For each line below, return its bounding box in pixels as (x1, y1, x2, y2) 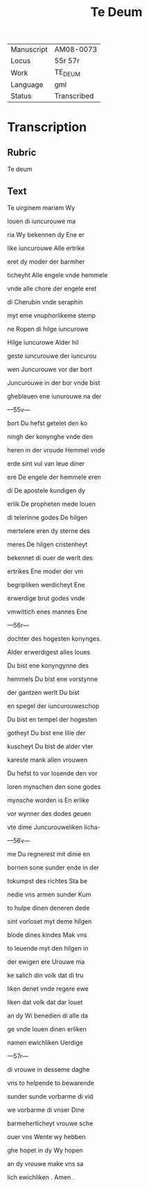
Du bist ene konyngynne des (7, 662, 89, 670)
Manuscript (10, 44, 49, 54)
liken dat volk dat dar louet (7, 998, 83, 1006)
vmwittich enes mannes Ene (7, 607, 88, 616)
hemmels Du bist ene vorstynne (7, 675, 98, 683)
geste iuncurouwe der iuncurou (7, 352, 97, 360)
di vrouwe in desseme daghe (7, 1065, 90, 1074)
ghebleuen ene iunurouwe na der (7, 392, 102, 400)
